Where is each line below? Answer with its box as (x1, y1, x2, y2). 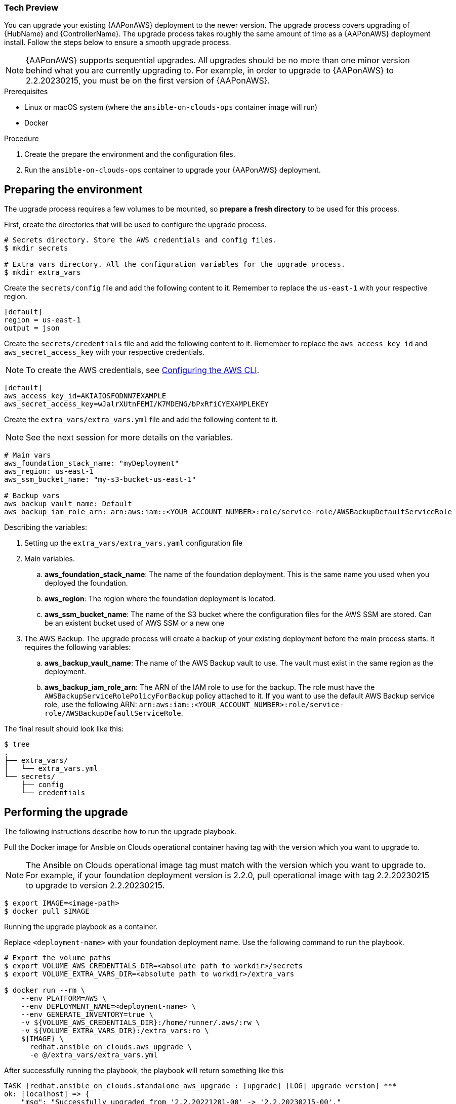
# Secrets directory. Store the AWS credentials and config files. (4, 236, 277, 244)
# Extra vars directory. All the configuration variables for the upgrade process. (4, 260, 346, 269)
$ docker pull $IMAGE (4, 907, 90, 916)
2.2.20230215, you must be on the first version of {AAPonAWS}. (26, 75, 270, 86)
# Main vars (4, 451, 51, 460)
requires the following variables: (24, 643, 131, 652)
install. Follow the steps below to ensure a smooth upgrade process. (4, 38, 231, 47)
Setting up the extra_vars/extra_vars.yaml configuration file (24, 539, 243, 548)
